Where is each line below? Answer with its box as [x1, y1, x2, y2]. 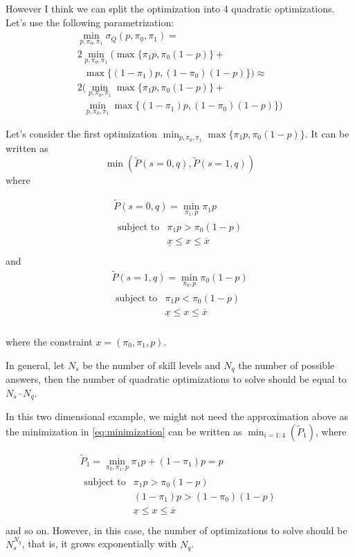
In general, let [6, 357, 65, 372]
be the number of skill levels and [82, 357, 221, 372]
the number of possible [238, 357, 335, 372]
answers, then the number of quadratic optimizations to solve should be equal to [6, 371, 347, 386]
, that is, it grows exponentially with [21, 536, 177, 551]
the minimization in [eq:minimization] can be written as [6, 424, 242, 438]
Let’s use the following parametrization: [6, 15, 174, 29]
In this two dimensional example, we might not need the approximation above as [6, 409, 348, 424]
